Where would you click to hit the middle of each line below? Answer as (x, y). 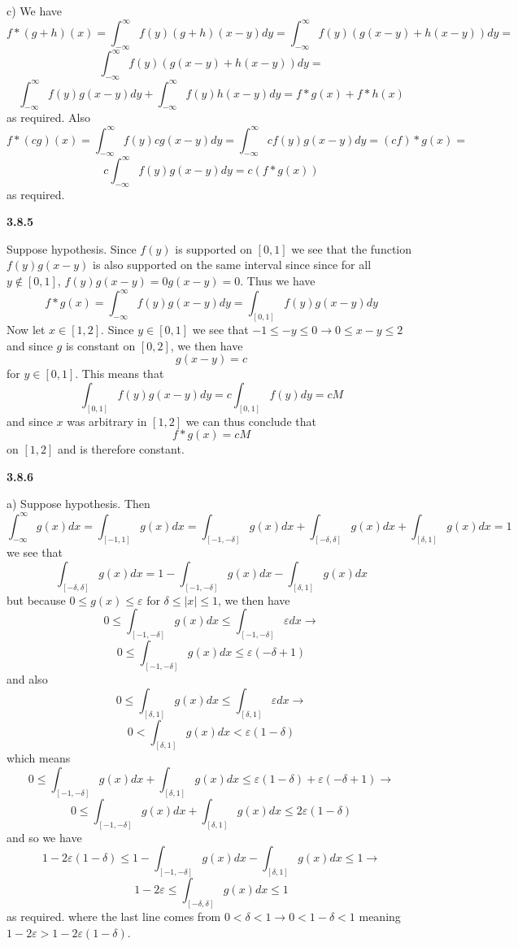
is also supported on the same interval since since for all (232, 265)
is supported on (213, 248)
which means (39, 758)
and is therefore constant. (121, 449)
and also (27, 679)
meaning (380, 917)
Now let (26, 329)
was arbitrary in (107, 421)
